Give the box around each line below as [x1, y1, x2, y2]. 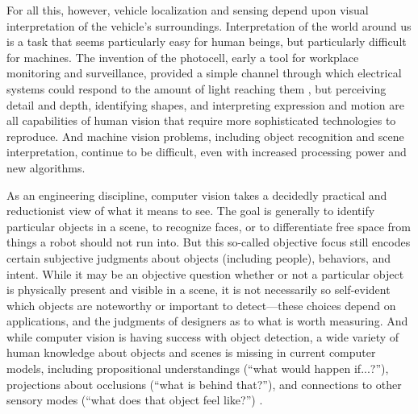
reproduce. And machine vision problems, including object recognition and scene [6, 127, 404, 144]
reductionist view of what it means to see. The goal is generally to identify [6, 202, 375, 219]
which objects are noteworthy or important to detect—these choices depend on [6, 296, 396, 313]
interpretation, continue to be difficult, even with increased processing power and [6, 143, 407, 160]
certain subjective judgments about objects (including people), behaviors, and [6, 249, 391, 266]
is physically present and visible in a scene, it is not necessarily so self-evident [6, 281, 391, 298]
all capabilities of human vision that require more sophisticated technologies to [6, 112, 396, 129]
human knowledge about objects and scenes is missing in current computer [6, 344, 376, 361]
